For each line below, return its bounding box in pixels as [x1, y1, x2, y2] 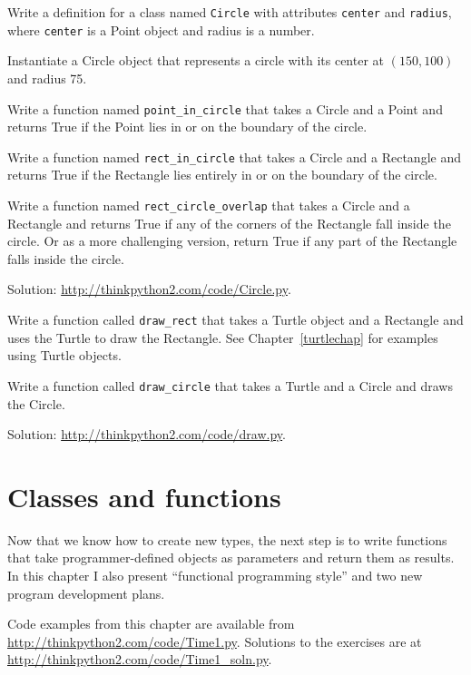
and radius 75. [7, 68, 87, 87]
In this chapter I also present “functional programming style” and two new [7, 566, 423, 585]
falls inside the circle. [7, 249, 124, 268]
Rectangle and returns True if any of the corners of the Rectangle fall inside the [7, 213, 451, 232]
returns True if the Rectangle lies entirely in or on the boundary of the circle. [7, 165, 437, 184]
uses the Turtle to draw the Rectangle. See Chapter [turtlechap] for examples [7, 328, 438, 347]
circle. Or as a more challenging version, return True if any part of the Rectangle [7, 231, 457, 250]
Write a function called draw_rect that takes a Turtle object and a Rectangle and [7, 310, 464, 329]
